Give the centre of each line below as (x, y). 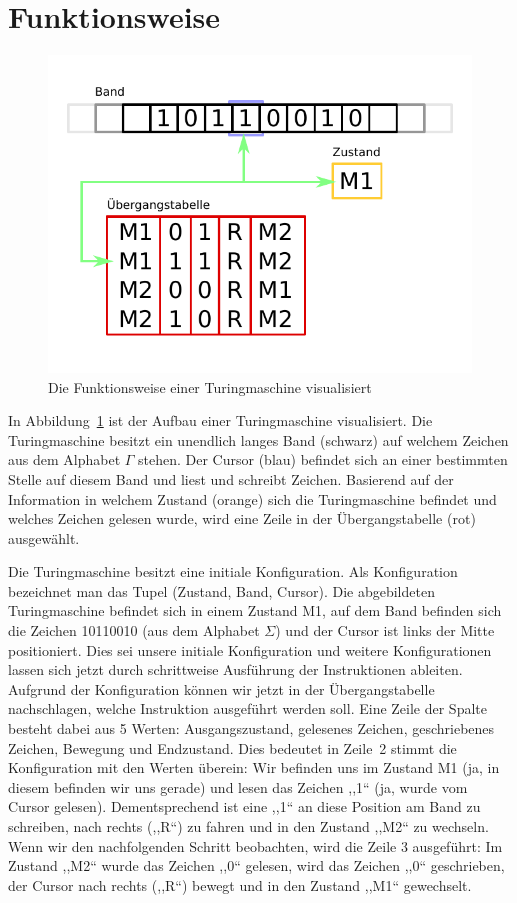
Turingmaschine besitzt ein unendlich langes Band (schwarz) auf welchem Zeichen (258, 439)
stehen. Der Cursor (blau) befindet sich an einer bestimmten (323, 459)
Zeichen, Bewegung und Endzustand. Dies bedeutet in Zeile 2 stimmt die (232, 747)
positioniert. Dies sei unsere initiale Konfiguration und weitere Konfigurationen (250, 649)
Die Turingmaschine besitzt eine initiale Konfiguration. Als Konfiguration (233, 571)
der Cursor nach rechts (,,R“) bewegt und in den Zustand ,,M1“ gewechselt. (240, 884)
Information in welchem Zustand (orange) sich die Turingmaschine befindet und (252, 498)
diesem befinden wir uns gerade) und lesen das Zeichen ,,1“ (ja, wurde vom (238, 786)
